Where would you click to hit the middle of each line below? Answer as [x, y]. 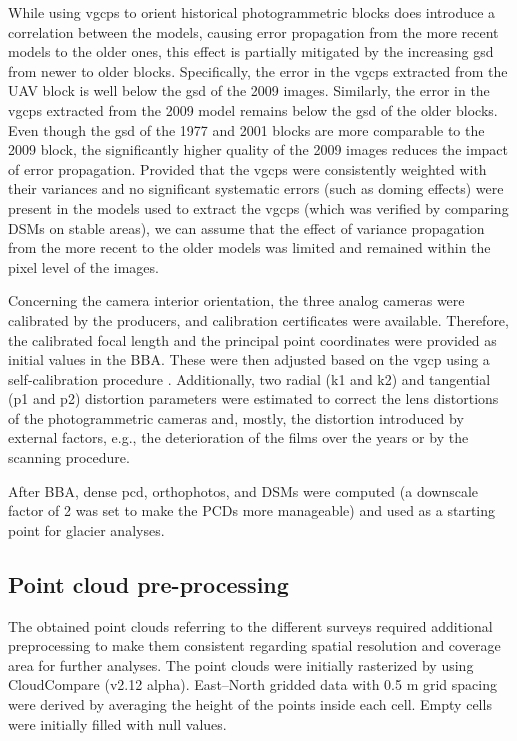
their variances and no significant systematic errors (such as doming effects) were [256, 188]
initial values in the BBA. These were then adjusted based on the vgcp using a [249, 359]
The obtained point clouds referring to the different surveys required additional [250, 625]
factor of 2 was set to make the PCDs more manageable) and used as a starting [252, 510]
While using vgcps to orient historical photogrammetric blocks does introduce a [252, 12]
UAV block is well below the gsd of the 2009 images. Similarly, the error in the [249, 90]
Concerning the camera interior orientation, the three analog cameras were [236, 300]
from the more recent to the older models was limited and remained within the [249, 247]
